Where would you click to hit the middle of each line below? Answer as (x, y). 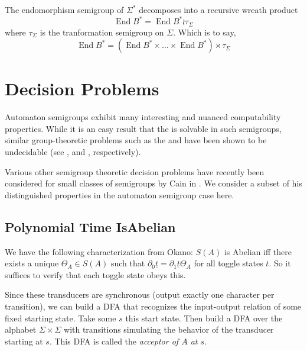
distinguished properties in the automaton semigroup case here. (120, 194)
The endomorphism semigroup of (64, 9)
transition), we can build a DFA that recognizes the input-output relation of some (153, 306)
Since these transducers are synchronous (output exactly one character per (140, 294)
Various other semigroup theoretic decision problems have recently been (135, 171)
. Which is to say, (205, 32)
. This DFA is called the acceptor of (114, 341)
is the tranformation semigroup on (102, 32)
